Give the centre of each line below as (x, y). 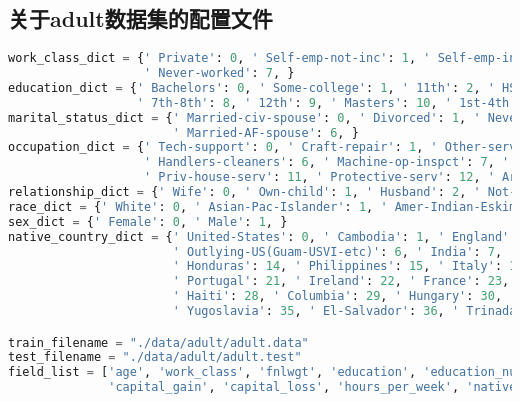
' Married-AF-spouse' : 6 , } (265, 132)
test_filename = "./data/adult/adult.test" (155, 357)
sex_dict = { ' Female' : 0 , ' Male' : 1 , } (148, 221)
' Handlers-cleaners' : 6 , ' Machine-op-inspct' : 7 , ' (327, 162)
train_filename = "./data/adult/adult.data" (158, 342)
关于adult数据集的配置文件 (140, 18)
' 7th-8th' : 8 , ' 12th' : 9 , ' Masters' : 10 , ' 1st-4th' (326, 102)
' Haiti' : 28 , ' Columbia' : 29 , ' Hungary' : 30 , (337, 296)
